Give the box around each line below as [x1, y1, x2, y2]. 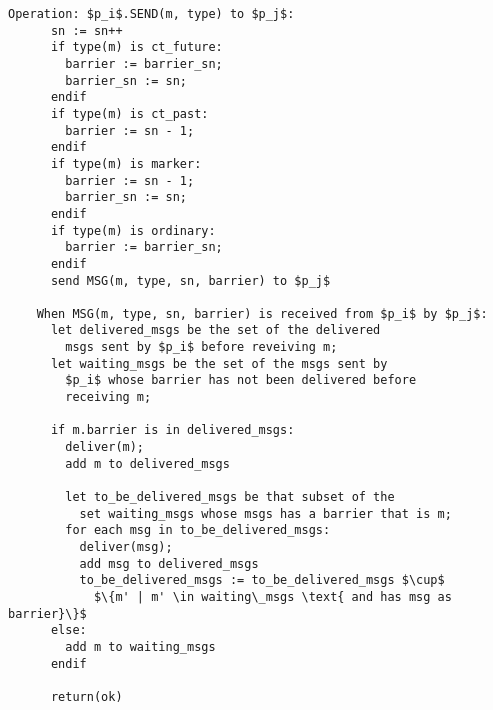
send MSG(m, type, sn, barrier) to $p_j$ [50, 273, 331, 288]
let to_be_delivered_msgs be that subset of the [65, 490, 395, 505]
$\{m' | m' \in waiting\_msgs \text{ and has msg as [93, 589, 452, 604]
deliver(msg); [79, 540, 173, 554]
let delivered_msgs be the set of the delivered [50, 323, 381, 338]
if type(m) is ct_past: [50, 106, 209, 121]
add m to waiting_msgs [65, 639, 216, 654]
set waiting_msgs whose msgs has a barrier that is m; [79, 506, 452, 521]
